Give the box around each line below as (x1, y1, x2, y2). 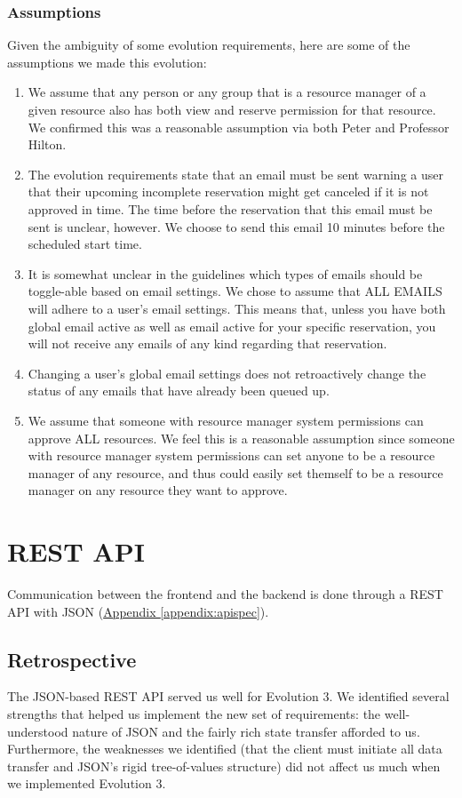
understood (7, 722, 68, 740)
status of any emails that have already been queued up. (28, 381, 330, 400)
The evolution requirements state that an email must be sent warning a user (28, 164, 443, 183)
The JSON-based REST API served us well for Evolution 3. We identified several (7, 687, 450, 706)
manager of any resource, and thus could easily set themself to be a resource (28, 463, 443, 482)
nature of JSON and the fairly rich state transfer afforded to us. (72, 722, 420, 740)
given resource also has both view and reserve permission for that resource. (28, 100, 436, 118)
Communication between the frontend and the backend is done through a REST (7, 585, 443, 602)
